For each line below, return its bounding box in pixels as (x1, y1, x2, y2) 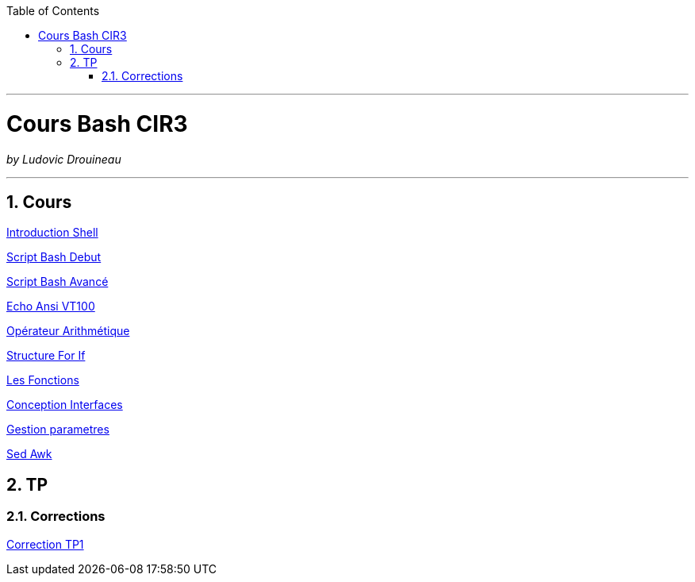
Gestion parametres (6, 422, 109, 437)
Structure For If (6, 349, 86, 363)
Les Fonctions (6, 373, 79, 387)
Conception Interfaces (6, 398, 123, 412)
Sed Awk (6, 447, 52, 461)
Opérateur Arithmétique (6, 324, 130, 338)
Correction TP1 (6, 537, 84, 551)
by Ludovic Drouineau (6, 152, 121, 166)
